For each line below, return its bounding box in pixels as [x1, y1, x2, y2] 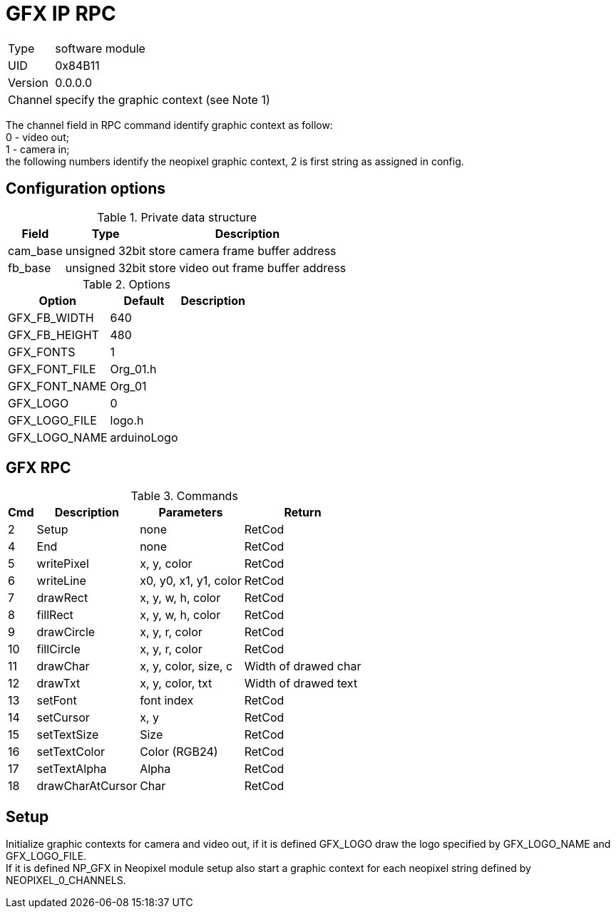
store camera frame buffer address [148, 243, 337, 258]
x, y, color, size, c [140, 659, 233, 674]
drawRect [36, 591, 88, 606]
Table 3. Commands [130, 489, 238, 504]
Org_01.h [110, 361, 157, 376]
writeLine [36, 573, 86, 588]
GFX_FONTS [8, 344, 76, 359]
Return [284, 505, 322, 520]
